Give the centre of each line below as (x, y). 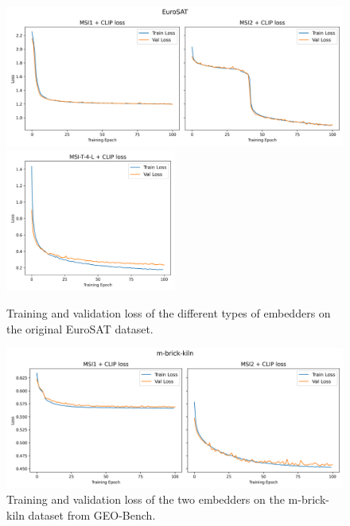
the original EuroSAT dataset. (80, 328)
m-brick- (309, 499)
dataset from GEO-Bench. (92, 514)
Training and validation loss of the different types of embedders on (169, 313)
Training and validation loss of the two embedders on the (146, 499)
